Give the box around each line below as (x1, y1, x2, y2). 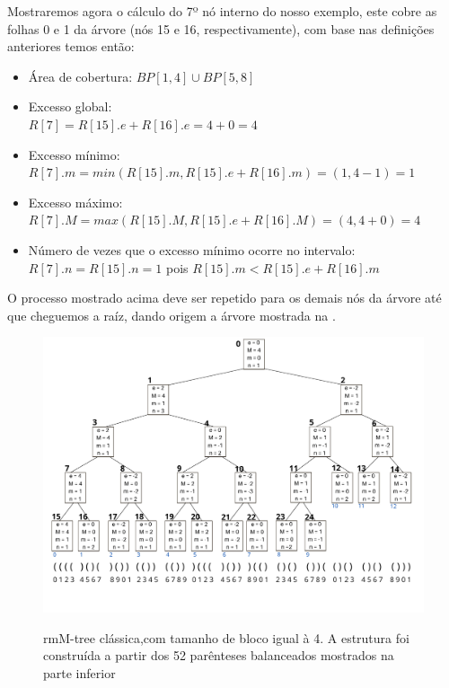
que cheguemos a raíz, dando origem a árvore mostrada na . (7, 305, 336, 324)
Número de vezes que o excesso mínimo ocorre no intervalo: (28, 240, 356, 259)
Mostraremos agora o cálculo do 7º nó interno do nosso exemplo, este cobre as (7, 2, 437, 20)
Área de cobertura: (28, 66, 133, 85)
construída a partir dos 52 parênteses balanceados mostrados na (43, 646, 394, 665)
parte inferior (43, 663, 116, 682)
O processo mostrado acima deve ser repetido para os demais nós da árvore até (7, 288, 442, 307)
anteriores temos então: (7, 37, 135, 56)
